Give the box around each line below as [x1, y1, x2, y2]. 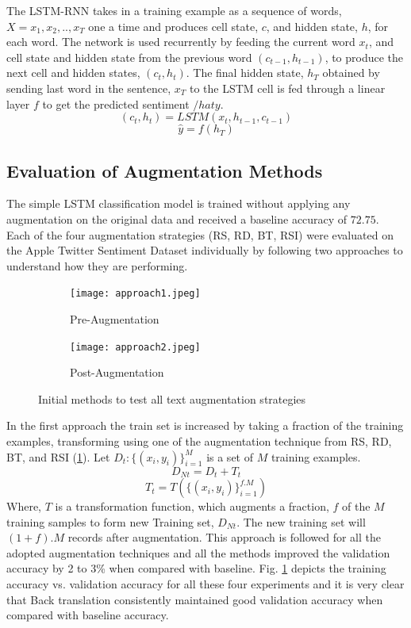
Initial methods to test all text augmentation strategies [38, 390, 306, 407]
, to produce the [325, 48, 404, 65]
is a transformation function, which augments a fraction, [55, 498, 329, 515]
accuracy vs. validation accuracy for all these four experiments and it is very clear [6, 576, 405, 592]
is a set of [206, 448, 253, 465]
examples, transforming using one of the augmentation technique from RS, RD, [6, 433, 392, 450]
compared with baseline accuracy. [6, 607, 169, 623]
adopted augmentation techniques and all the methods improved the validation [6, 544, 390, 561]
